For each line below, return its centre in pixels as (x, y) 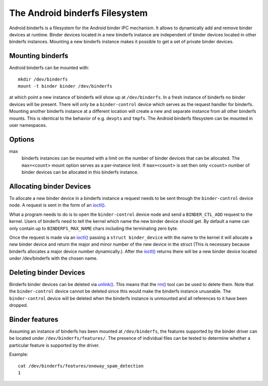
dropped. (19, 305)
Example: (19, 354)
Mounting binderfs (39, 56)
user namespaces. (28, 125)
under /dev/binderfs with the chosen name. (53, 258)
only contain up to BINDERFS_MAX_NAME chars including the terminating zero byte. (94, 228)
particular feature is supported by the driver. (54, 345)
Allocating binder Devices (50, 186)
